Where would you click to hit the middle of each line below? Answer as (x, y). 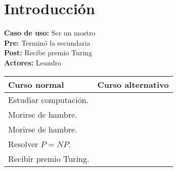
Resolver (23, 144)
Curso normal (36, 84)
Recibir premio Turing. (49, 158)
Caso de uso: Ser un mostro (50, 33)
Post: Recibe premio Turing (48, 53)
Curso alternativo (133, 84)
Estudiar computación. (48, 99)
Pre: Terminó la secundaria (47, 42)
